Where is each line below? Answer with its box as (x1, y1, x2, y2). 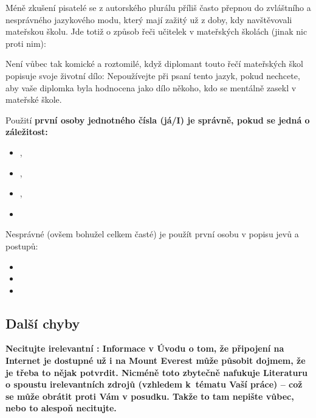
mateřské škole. (5, 93, 62, 106)
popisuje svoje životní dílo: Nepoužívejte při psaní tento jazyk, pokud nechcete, (5, 69, 300, 82)
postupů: (5, 239, 38, 252)
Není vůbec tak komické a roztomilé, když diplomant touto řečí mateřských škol (5, 57, 303, 70)
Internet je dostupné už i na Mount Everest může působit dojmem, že (5, 354, 306, 367)
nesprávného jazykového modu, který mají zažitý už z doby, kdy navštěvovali (5, 13, 292, 26)
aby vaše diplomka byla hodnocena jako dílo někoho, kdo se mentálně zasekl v (5, 81, 297, 94)
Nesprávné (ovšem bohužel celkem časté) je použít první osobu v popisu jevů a (5, 228, 299, 240)
